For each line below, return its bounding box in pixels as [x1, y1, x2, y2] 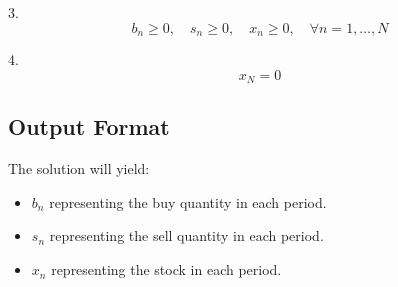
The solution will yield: [8, 158, 150, 179]
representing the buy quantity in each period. [49, 191, 327, 212]
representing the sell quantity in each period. [49, 225, 324, 246]
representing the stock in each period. [51, 259, 282, 280]
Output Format [8, 111, 170, 142]
